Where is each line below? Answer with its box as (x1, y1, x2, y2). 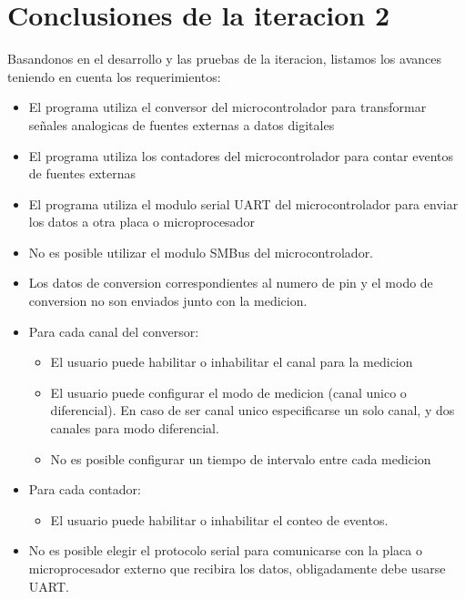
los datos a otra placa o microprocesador (28, 212, 255, 231)
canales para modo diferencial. (50, 419, 219, 438)
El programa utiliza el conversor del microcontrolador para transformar (28, 97, 427, 117)
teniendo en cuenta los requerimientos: (7, 66, 221, 86)
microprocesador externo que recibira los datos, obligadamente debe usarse (28, 559, 446, 577)
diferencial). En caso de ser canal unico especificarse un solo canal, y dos (50, 401, 455, 420)
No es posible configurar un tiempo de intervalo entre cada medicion (50, 449, 431, 468)
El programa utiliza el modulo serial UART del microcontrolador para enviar (28, 194, 459, 213)
